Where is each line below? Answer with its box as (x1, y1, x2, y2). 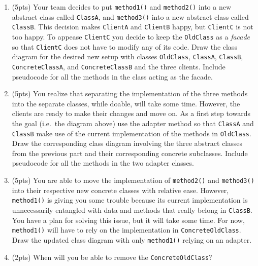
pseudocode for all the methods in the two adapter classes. (12, 158, 195, 168)
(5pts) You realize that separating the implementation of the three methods (12, 88, 248, 99)
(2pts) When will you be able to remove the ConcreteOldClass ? (12, 251, 212, 262)
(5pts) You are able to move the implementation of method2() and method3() (12, 175, 254, 185)
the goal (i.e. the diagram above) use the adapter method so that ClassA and (12, 118, 254, 128)
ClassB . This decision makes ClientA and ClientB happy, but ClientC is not (12, 21, 253, 32)
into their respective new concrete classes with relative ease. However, (12, 184, 229, 195)
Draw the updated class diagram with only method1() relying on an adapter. (12, 234, 252, 245)
